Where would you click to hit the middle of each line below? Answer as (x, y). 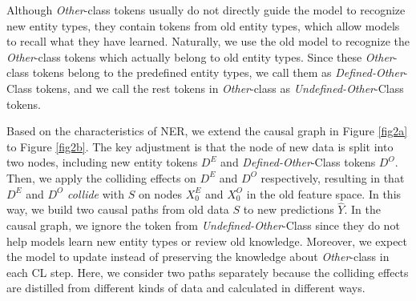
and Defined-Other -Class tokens (298, 162)
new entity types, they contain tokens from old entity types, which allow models (203, 25)
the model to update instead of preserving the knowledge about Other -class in (198, 257)
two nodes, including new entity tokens (102, 162)
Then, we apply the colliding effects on (101, 177)
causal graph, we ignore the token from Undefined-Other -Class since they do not (203, 225)
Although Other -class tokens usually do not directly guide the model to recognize (206, 10)
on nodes (160, 193)
